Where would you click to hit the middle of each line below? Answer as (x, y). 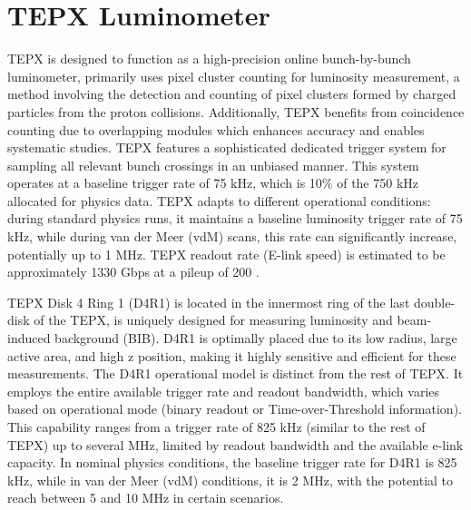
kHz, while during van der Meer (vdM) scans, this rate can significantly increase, (232, 236)
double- (434, 302)
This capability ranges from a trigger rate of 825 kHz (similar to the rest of (216, 427)
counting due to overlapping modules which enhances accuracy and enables (216, 129)
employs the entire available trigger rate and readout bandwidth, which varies (224, 391)
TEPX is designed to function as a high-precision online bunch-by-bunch (209, 59)
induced (29, 338)
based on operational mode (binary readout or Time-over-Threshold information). (235, 409)
